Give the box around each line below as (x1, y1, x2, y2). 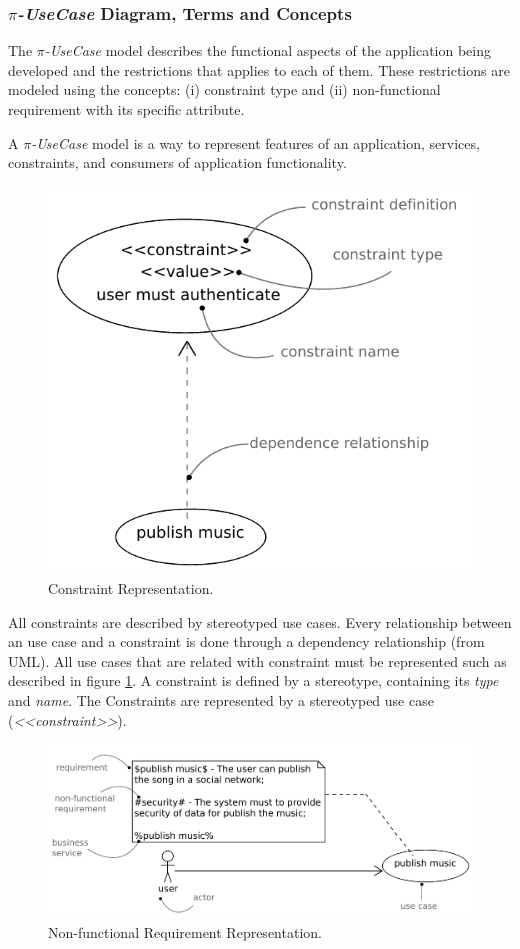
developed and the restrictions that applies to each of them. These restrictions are (8, 59, 510, 80)
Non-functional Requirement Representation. (48, 921, 322, 942)
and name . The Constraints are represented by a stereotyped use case (8, 690, 434, 711)
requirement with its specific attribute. (8, 99, 245, 119)
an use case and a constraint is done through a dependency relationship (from (8, 631, 485, 652)
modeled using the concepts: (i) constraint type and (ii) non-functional (8, 79, 441, 100)
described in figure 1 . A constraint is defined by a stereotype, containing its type (8, 670, 499, 691)
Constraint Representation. (48, 578, 214, 599)
